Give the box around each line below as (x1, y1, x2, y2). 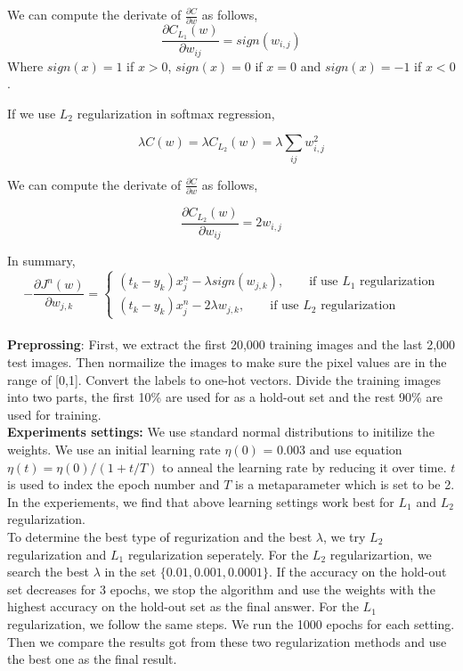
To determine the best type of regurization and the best (7, 528, 313, 546)
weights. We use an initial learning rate (7, 440, 221, 459)
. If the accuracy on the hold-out (268, 562, 447, 581)
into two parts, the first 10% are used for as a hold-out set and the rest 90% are (7, 388, 443, 406)
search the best (7, 562, 89, 581)
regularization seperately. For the (127, 544, 309, 563)
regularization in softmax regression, (77, 103, 275, 122)
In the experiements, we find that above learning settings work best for (7, 492, 394, 511)
